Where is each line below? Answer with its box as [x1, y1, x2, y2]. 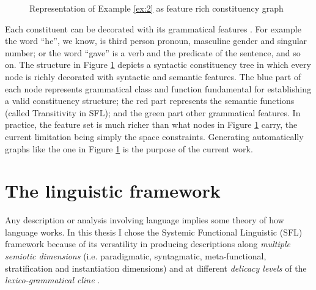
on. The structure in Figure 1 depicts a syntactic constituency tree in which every [5, 58, 311, 71]
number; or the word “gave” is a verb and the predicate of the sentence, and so [5, 46, 301, 59]
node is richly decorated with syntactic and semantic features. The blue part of [5, 70, 301, 83]
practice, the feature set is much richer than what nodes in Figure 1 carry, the [5, 118, 298, 131]
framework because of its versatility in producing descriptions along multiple [5, 237, 290, 250]
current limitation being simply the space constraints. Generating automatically [5, 130, 304, 143]
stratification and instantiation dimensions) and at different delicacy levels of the [5, 261, 307, 274]
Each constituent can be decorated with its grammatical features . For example [5, 22, 301, 35]
